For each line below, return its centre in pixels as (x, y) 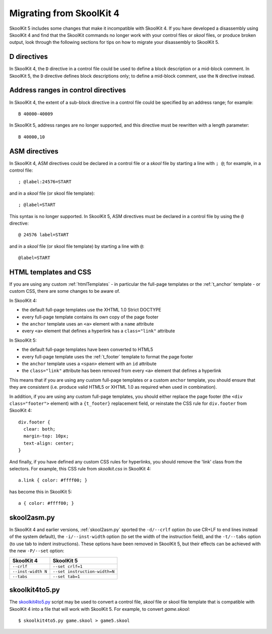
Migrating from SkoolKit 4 (64, 13)
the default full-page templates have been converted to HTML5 (88, 350)
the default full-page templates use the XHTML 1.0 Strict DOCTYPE (91, 310)
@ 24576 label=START (44, 235)
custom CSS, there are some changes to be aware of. (65, 291)
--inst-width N (30, 571)
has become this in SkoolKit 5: (41, 492)
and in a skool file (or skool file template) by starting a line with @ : (77, 246)
